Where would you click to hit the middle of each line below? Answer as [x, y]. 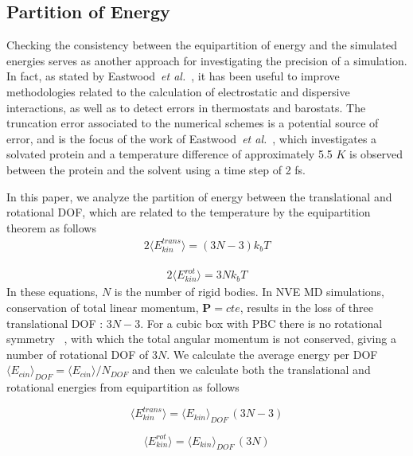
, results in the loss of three [306, 307]
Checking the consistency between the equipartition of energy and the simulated [202, 45]
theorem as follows [51, 227]
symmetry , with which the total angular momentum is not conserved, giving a [201, 339]
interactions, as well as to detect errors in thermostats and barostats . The [186, 107]
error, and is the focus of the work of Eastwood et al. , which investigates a [192, 138]
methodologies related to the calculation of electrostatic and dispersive [178, 91]
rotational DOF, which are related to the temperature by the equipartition [189, 212]
